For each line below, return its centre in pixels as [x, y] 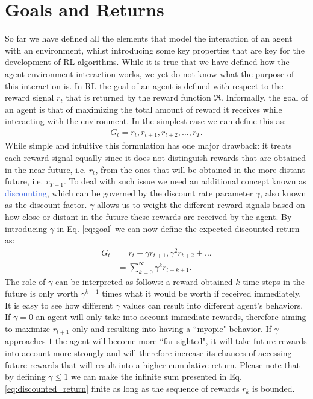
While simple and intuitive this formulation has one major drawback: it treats [148, 146]
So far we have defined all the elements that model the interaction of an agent [149, 38]
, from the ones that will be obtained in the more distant [200, 169]
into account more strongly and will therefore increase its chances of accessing [148, 353]
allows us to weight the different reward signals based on [201, 205]
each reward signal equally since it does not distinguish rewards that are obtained [155, 157]
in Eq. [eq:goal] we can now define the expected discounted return [178, 228]
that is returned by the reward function [138, 97]
